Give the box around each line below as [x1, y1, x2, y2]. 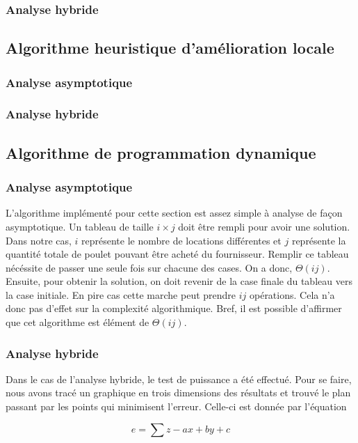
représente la [291, 233, 346, 247]
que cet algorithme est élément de [6, 315, 149, 329]
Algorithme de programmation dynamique [6, 141, 316, 163]
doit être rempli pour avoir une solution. [178, 219, 350, 233]
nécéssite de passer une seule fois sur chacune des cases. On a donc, [6, 260, 293, 274]
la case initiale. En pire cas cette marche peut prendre [6, 287, 236, 302]
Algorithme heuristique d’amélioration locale [6, 37, 334, 59]
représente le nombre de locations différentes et [81, 233, 282, 247]
